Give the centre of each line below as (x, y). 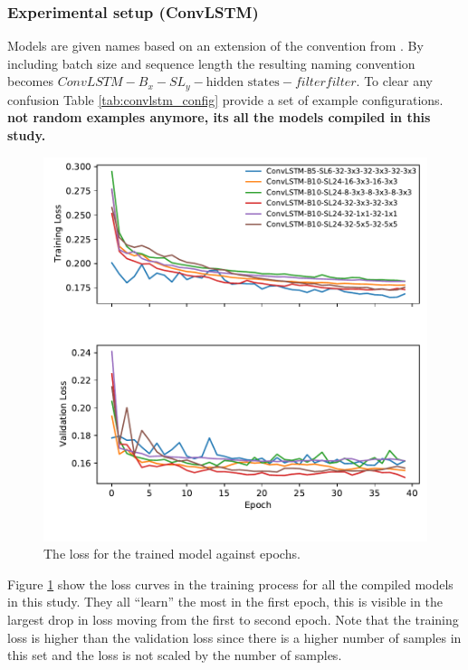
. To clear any (394, 81)
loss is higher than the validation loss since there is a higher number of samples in (234, 637)
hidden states (243, 83)
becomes (31, 81)
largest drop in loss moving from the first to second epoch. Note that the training (233, 620)
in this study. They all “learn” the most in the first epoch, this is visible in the (225, 602)
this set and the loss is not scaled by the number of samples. (175, 655)
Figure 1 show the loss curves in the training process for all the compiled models (230, 584)
